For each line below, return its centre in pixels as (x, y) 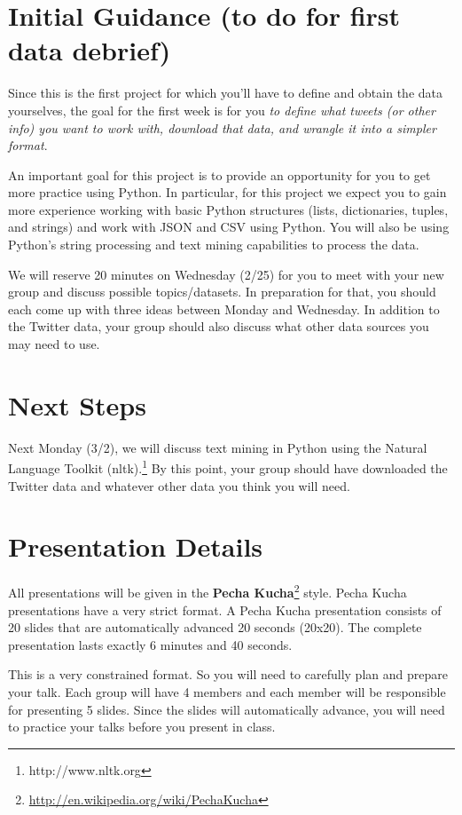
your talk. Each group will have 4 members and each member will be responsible (227, 691)
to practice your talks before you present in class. (142, 727)
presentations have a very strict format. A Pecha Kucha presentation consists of (225, 609)
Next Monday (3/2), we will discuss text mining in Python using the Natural (218, 447)
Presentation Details (136, 546)
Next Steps (77, 404)
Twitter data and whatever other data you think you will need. (179, 485)
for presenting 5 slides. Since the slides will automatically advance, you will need (227, 709)
